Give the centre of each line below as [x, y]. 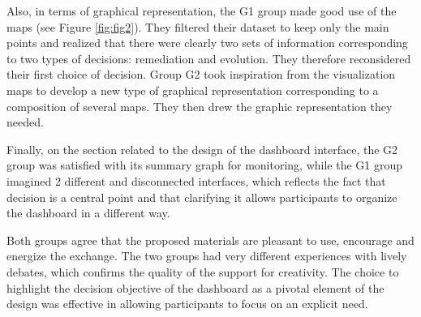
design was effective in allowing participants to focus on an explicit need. [187, 304]
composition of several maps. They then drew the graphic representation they [200, 106]
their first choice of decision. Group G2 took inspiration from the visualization [201, 74]
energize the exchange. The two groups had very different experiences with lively [207, 256]
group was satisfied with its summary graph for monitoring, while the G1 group [205, 165]
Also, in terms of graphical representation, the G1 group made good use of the [202, 11]
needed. [25, 122]
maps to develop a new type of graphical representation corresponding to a [193, 90]
